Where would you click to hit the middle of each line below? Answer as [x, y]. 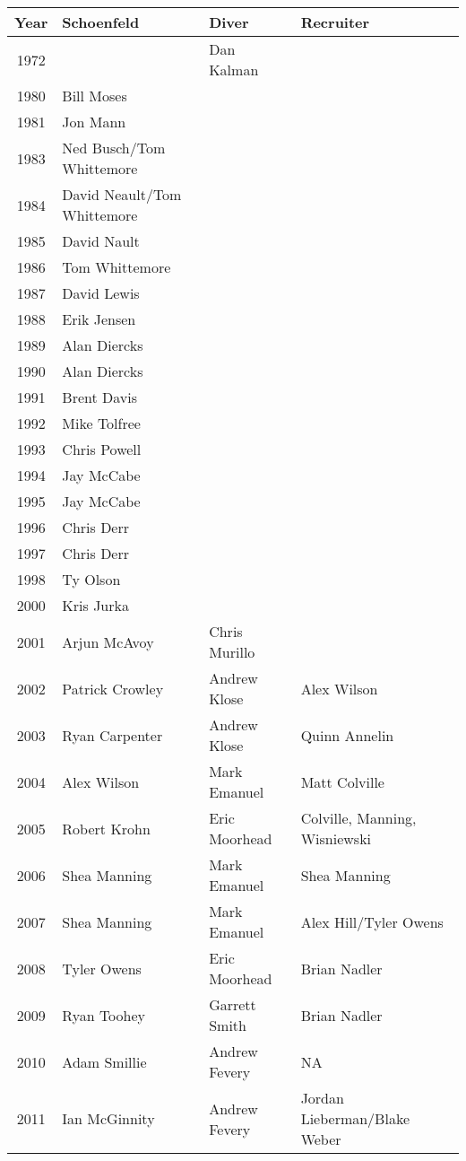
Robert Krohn [106, 828]
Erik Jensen [99, 319]
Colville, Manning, [358, 818]
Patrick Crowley [113, 688]
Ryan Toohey [104, 1015]
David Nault [101, 241]
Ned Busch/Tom [114, 148]
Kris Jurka [95, 605]
